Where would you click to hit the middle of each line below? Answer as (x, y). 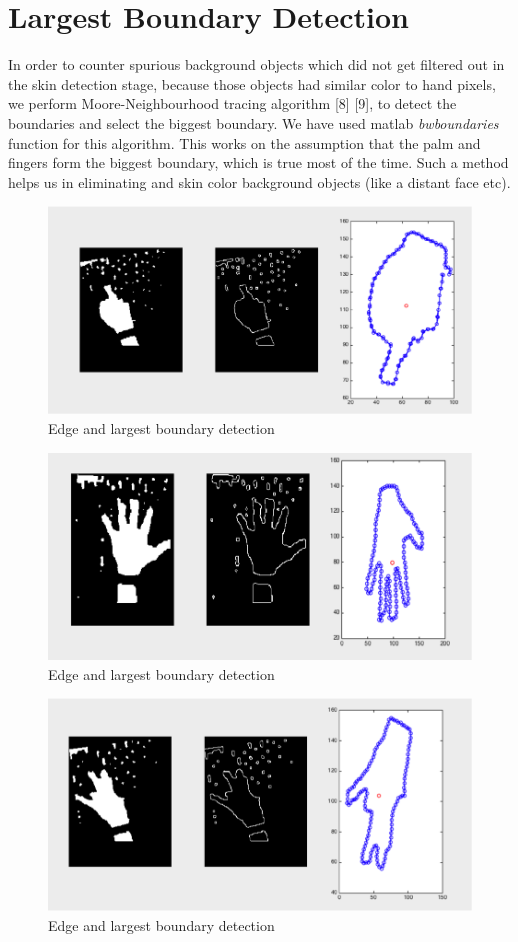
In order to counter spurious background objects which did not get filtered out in (256, 64)
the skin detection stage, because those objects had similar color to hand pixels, (252, 83)
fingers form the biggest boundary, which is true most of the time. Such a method (258, 162)
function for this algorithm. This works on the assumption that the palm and (244, 142)
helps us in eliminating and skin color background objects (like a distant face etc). (259, 181)
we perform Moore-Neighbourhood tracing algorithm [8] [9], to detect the (232, 103)
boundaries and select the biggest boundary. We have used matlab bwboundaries (253, 122)
